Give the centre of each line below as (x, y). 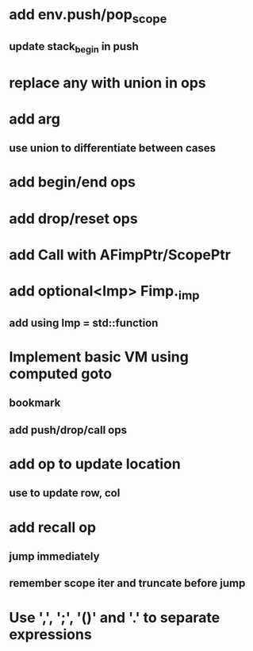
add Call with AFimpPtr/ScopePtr (120, 255)
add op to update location (95, 464)
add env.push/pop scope (88, 16)
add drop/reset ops (73, 218)
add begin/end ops (72, 182)
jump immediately (54, 556)
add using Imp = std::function (84, 323)
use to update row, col (65, 493)
